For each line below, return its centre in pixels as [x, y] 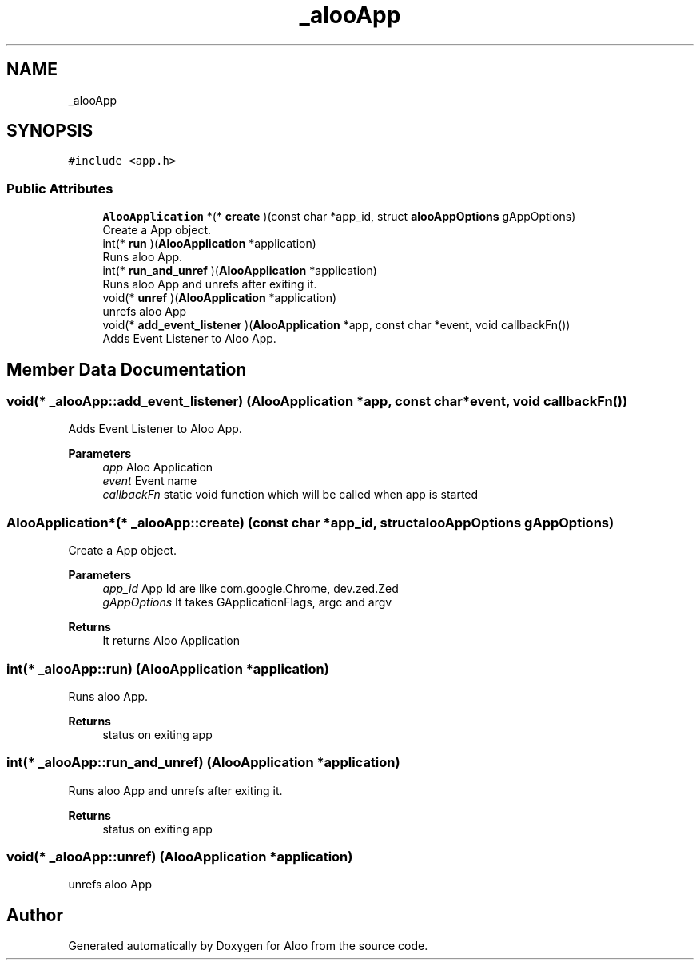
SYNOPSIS [50, 131]
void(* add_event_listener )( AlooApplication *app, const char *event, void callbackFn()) [336, 325]
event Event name [150, 481]
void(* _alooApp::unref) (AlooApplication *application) [180, 857]
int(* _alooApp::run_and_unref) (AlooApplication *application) [203, 763]
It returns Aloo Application [171, 641]
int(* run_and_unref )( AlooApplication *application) [240, 271]
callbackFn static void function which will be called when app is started [290, 495]
